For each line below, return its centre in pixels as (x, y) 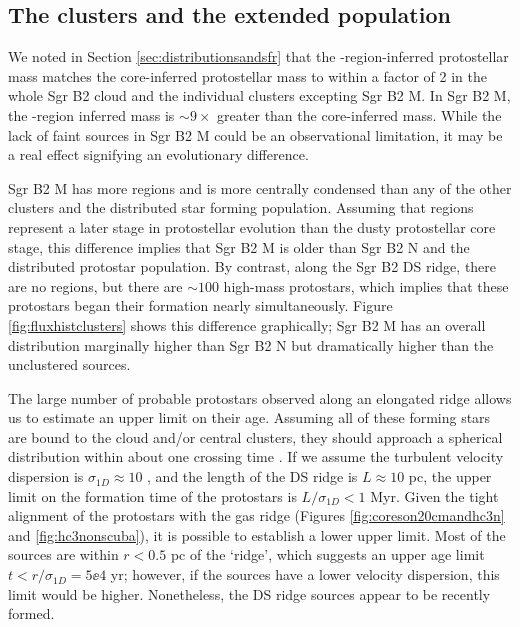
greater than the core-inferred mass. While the (359, 114)
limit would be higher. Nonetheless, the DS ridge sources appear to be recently (249, 593)
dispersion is (46, 476)
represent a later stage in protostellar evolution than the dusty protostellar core (252, 226)
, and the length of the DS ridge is (252, 476)
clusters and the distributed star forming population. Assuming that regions (241, 207)
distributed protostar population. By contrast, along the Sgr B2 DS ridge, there (252, 266)
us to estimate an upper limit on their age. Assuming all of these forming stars (249, 417)
